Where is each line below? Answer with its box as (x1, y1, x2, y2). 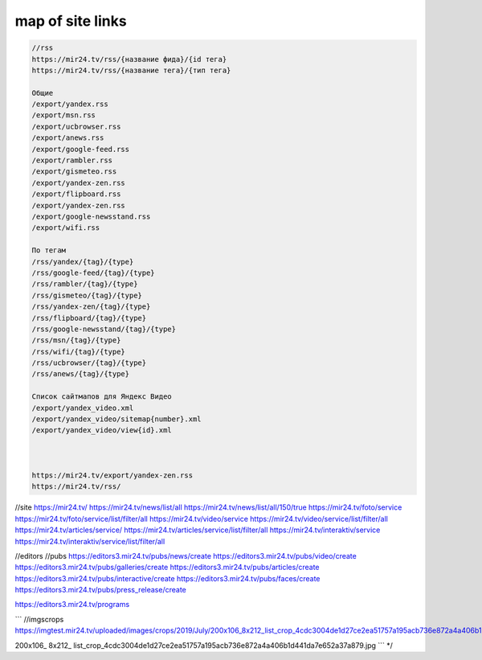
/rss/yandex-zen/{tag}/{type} (31, 302, 151, 311)
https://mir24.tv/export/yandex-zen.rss (31, 470, 193, 480)
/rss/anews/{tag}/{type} (31, 370, 130, 379)
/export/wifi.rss (31, 223, 100, 232)
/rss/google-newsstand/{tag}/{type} (31, 324, 177, 334)
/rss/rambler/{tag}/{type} (31, 280, 138, 289)
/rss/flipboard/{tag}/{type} (31, 314, 147, 322)
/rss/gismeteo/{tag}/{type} (31, 290, 142, 300)
